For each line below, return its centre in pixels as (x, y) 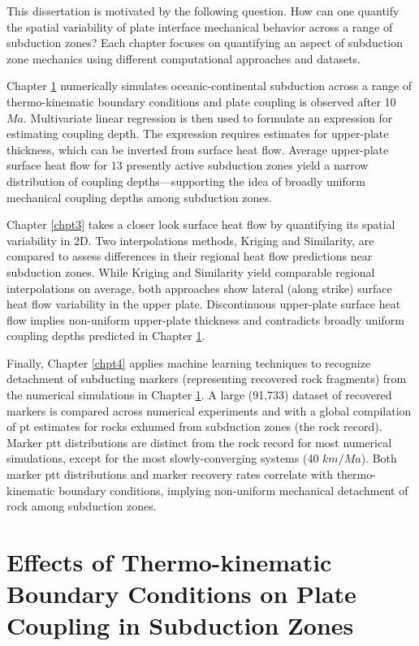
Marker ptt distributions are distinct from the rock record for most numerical (199, 442)
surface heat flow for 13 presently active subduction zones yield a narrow (188, 165)
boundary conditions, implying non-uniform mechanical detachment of (233, 490)
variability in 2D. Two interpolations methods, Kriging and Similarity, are (190, 240)
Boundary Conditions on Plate (181, 594)
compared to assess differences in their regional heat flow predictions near (190, 256)
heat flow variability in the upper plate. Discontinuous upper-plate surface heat (204, 304)
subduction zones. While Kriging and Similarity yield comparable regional (191, 271)
